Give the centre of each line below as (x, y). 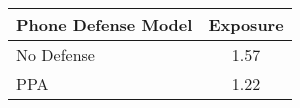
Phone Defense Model (104, 24)
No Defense (55, 54)
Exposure (246, 24)
